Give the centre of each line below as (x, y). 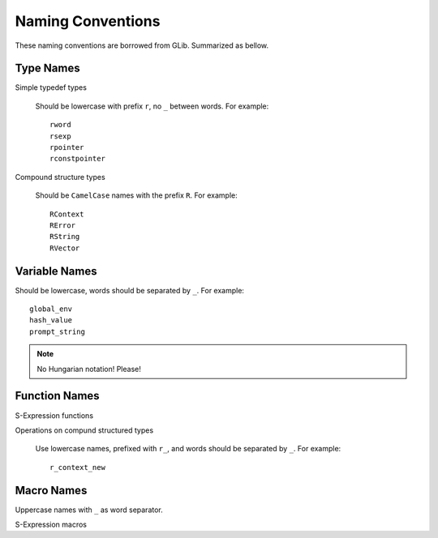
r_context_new (77, 467)
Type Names (47, 68)
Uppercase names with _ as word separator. (89, 510)
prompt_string (57, 331)
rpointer (67, 147)
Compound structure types (60, 177)
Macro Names (51, 490)
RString (65, 237)
